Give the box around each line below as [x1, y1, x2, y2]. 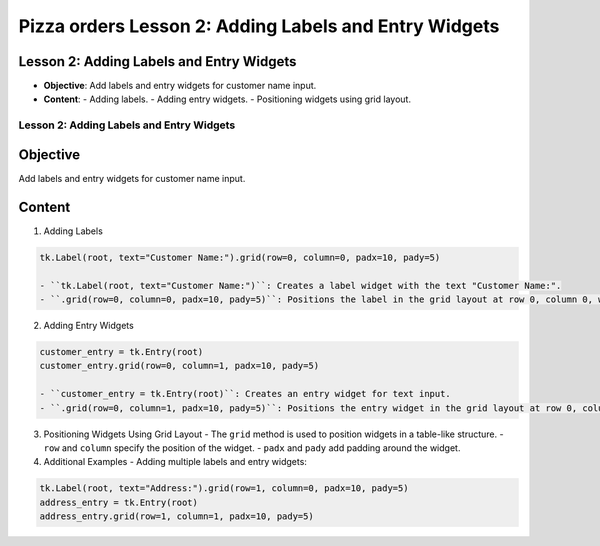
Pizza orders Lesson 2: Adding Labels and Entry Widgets [18, 15, 500, 37]
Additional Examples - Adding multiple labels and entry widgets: [43, 456, 307, 468]
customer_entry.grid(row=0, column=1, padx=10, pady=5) [39, 360, 320, 372]
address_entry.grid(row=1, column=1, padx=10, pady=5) [39, 511, 314, 522]
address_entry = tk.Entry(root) [39, 496, 199, 508]
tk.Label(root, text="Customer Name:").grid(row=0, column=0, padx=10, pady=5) [39, 251, 441, 263]
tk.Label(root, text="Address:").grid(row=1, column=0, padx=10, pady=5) [39, 483, 409, 494]
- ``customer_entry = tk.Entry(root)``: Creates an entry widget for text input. [39, 388, 452, 400]
